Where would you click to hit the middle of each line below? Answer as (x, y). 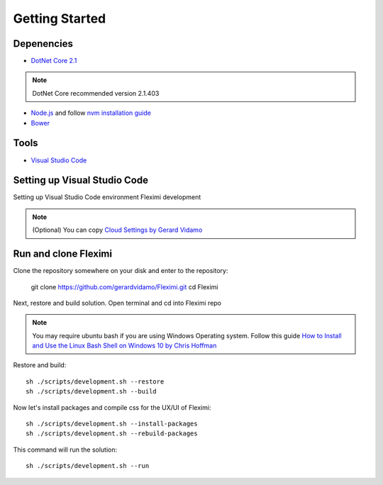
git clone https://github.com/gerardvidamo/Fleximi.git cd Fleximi (124, 286)
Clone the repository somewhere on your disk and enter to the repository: (121, 271)
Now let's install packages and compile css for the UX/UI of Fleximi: (112, 407)
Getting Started (60, 18)
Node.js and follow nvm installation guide (91, 113)
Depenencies (43, 44)
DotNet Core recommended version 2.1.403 (96, 93)
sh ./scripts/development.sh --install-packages (112, 424)
